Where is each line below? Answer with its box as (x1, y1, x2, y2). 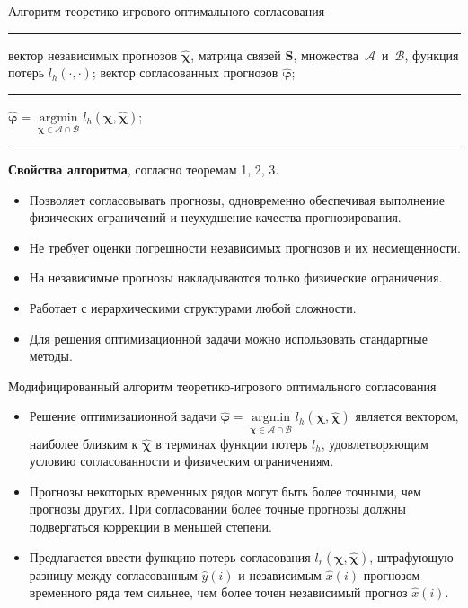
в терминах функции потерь (155, 434, 308, 452)
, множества (293, 45, 359, 64)
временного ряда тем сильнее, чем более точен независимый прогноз (29, 583, 408, 602)
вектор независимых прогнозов (8, 45, 178, 64)
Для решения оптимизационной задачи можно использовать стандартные (29, 328, 428, 347)
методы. (29, 346, 73, 365)
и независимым (238, 565, 322, 584)
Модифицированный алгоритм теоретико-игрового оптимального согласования (8, 376, 437, 395)
